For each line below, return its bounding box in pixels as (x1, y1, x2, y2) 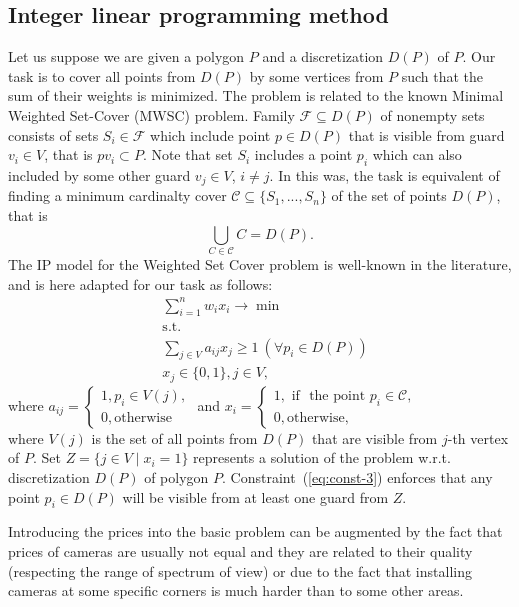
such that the (401, 65, 484, 86)
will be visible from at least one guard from (122, 486, 389, 507)
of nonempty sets (380, 104, 485, 125)
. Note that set (142, 144, 233, 165)
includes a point (254, 144, 353, 165)
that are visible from (311, 427, 438, 448)
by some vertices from (249, 65, 384, 86)
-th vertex (447, 427, 509, 448)
